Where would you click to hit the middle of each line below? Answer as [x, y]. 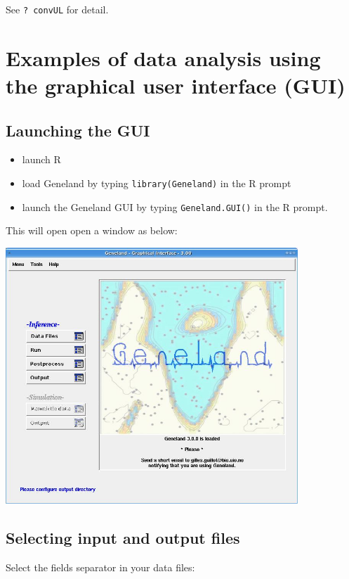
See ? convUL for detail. [57, 9]
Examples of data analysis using [163, 57]
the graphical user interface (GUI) [176, 85]
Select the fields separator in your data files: [100, 567]
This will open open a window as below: [92, 230]
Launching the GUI [78, 130]
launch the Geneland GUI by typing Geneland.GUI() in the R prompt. [175, 206]
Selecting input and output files [123, 537]
